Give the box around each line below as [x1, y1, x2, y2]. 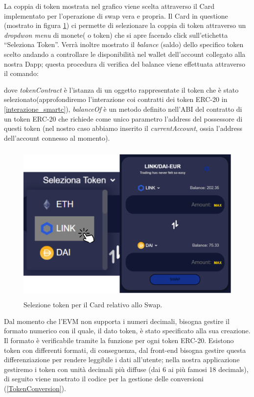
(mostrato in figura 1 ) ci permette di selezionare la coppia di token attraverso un [4, 20, 246, 30]
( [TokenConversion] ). [4, 383, 66, 394]
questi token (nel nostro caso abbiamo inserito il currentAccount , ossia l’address [4, 123, 243, 133]
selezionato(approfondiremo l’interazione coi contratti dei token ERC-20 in [4, 94, 228, 104]
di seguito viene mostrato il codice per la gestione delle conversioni [4, 373, 204, 384]
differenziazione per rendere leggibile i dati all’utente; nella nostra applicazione [4, 354, 240, 365]
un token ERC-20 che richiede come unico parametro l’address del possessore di [4, 113, 243, 124]
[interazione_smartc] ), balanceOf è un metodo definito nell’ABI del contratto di [4, 103, 242, 114]
